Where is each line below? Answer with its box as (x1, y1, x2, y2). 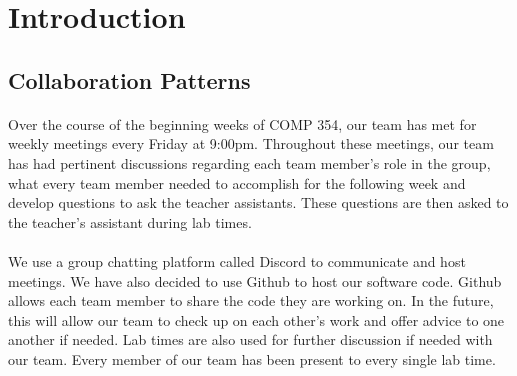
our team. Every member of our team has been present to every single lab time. (8, 348, 496, 369)
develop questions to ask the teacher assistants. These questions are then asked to (8, 192, 509, 213)
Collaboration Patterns (8, 64, 251, 95)
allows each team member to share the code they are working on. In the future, (8, 290, 494, 311)
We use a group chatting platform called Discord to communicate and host (8, 250, 466, 271)
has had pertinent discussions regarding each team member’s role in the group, (8, 152, 491, 173)
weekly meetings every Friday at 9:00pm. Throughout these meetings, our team (8, 133, 494, 154)
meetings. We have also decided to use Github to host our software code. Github (8, 270, 502, 291)
